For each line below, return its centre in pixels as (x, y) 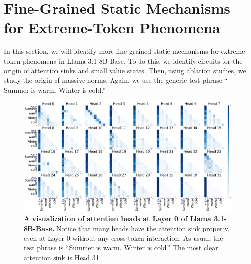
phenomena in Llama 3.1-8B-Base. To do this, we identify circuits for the (133, 60)
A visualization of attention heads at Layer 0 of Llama (117, 218)
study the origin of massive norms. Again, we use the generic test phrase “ (116, 80)
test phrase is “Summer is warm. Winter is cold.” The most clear (121, 247)
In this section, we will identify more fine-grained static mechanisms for (112, 51)
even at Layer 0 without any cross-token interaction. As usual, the (123, 238)
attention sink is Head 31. (62, 257)
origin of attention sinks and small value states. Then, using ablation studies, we (125, 70)
